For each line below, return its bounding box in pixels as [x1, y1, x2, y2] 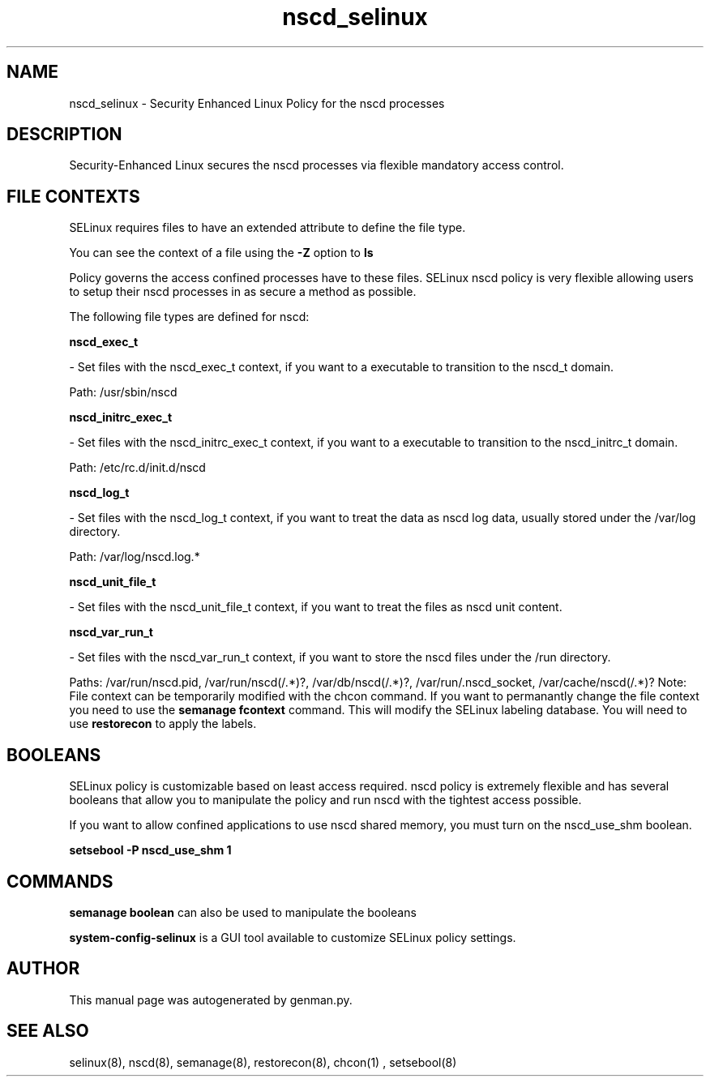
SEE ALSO [6, 1021, 89, 1042]
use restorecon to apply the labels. [69, 717, 257, 731]
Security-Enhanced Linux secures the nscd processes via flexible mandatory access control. [69, 158, 564, 173]
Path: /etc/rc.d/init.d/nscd [69, 460, 206, 475]
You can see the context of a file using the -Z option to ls [69, 246, 374, 260]
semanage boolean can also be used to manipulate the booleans [69, 905, 417, 919]
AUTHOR [6, 958, 80, 979]
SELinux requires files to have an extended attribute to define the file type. [69, 220, 466, 235]
